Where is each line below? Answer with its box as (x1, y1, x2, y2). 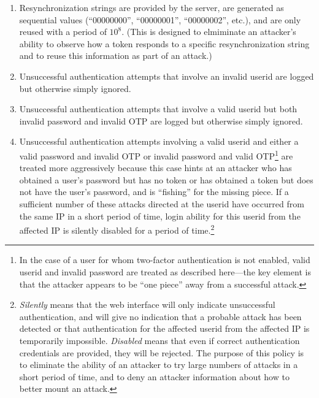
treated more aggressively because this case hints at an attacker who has (19, 161, 292, 174)
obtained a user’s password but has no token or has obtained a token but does (19, 173, 313, 186)
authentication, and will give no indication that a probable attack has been (19, 310, 302, 323)
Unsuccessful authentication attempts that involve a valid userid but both (19, 102, 298, 115)
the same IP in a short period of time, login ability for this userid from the (19, 209, 301, 222)
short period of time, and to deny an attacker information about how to (19, 370, 290, 383)
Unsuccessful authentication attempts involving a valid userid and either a (19, 135, 299, 148)
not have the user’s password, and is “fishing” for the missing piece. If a (19, 185, 289, 198)
